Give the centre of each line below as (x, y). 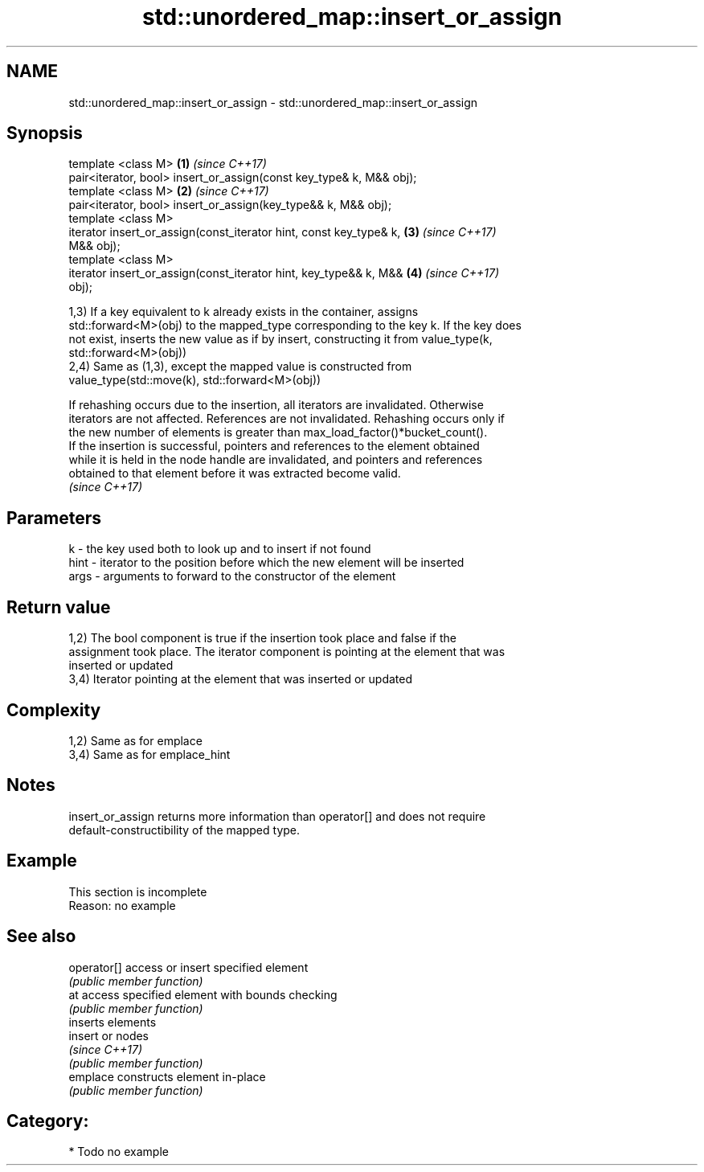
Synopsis (45, 133)
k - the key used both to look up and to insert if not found (220, 549)
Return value (59, 607)
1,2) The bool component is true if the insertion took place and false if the (262, 638)
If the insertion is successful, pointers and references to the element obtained (274, 446)
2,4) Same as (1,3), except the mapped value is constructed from (240, 367)
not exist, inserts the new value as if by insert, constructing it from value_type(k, (280, 339)
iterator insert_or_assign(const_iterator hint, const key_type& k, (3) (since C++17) (282, 232)
